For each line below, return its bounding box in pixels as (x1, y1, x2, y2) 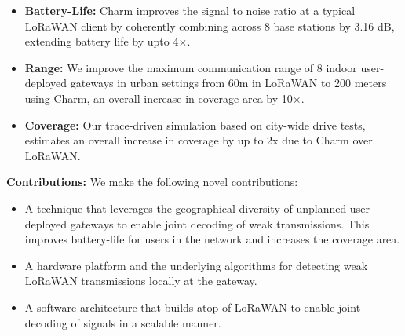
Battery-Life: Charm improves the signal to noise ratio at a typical (24, 2, 356, 18)
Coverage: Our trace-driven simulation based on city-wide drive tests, (24, 116, 366, 133)
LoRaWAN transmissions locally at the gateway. (24, 272, 257, 289)
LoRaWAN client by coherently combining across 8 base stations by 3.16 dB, (24, 17, 395, 34)
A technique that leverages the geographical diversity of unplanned (24, 199, 347, 216)
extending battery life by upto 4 (24, 33, 179, 49)
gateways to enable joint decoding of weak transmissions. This (70, 215, 370, 232)
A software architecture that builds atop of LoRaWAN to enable (24, 298, 335, 315)
